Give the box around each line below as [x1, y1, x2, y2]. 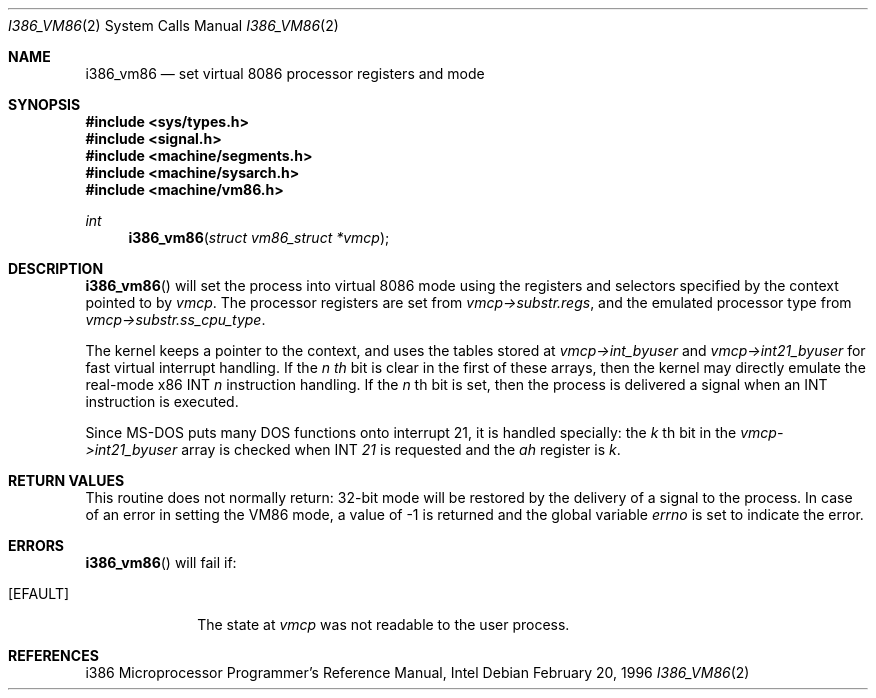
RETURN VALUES [8, 472, 125, 489]
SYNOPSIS [8, 96, 81, 113]
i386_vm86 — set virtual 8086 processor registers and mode [85, 65, 485, 82]
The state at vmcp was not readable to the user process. [197, 616, 570, 633]
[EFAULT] [8, 585, 70, 602]
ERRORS [8, 537, 65, 554]
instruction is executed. [85, 393, 239, 410]
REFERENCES [8, 647, 99, 664]
